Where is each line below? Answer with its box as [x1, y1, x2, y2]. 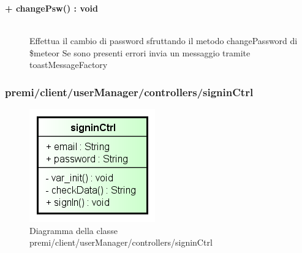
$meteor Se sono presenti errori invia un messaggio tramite [29, 46, 251, 59]
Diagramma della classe [29, 224, 118, 236]
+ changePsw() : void [5, 2, 98, 14]
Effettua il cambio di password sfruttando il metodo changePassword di [29, 34, 298, 47]
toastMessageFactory [29, 58, 108, 71]
